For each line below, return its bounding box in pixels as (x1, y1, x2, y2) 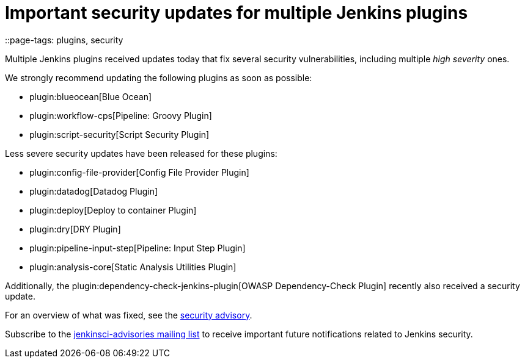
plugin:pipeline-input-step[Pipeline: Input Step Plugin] (29, 242, 246, 253)
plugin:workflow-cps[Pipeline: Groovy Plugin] (29, 110, 212, 121)
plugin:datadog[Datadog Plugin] (29, 185, 158, 196)
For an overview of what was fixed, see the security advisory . (5, 309, 252, 320)
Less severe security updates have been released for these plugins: (5, 148, 277, 159)
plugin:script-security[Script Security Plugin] (29, 129, 210, 140)
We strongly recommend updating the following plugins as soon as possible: (5, 72, 312, 83)
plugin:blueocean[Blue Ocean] (29, 91, 152, 102)
